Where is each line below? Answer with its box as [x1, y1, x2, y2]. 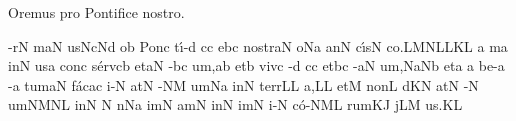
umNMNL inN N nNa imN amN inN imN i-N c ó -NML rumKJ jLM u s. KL [8, 94, 463, 115]
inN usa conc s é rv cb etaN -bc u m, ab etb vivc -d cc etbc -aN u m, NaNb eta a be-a [8, 55, 505, 76]
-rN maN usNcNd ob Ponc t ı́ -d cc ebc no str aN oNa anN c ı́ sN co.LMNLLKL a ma [8, 35, 508, 56]
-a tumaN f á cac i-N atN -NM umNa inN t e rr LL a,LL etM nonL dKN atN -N [8, 74, 479, 95]
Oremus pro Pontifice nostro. [8, 2, 185, 22]
